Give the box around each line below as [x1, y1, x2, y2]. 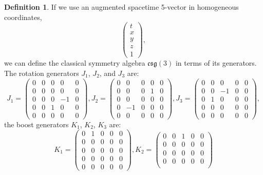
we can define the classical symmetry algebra [4, 57, 145, 68]
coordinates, [4, 11, 42, 22]
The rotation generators [4, 68, 79, 78]
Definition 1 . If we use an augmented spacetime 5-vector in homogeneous [4, 2, 239, 12]
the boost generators [4, 119, 69, 129]
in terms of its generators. [175, 57, 257, 68]
